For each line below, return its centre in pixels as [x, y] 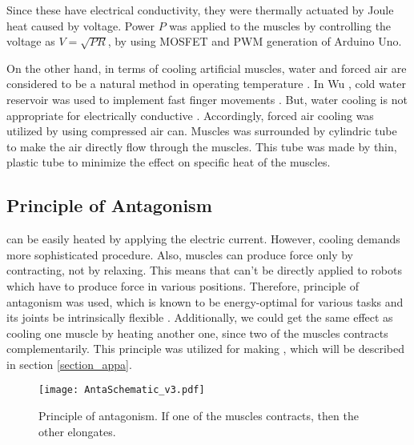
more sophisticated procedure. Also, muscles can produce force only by [180, 254]
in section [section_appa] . [69, 364]
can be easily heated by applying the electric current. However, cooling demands [203, 239]
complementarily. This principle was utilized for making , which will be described [206, 349]
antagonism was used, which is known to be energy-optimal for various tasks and [205, 301]
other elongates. [77, 431]
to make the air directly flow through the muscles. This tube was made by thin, [202, 146]
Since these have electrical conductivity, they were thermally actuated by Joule [200, 10]
